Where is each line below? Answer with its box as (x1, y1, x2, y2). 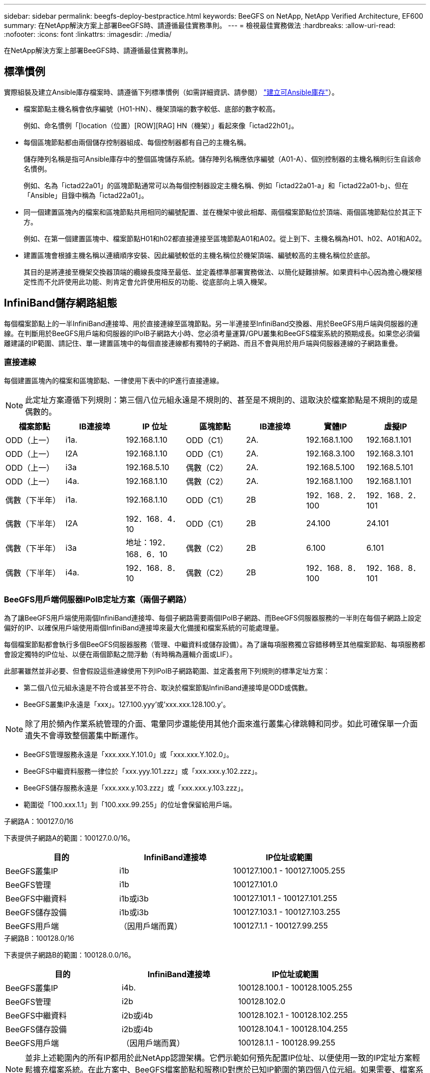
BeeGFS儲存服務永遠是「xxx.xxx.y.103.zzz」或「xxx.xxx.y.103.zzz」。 (24, 784, 248, 792)
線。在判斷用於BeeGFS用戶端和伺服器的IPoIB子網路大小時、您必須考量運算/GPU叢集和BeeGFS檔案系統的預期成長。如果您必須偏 (4, 329, 420, 338)
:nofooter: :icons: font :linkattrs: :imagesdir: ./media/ (4, 30, 172, 38)
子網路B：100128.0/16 (4, 934, 75, 943)
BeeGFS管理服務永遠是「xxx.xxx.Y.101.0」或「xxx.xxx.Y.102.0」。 (24, 750, 234, 759)
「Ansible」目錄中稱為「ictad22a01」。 (24, 191, 148, 199)
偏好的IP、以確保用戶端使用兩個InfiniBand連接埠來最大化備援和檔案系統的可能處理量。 (4, 623, 283, 632)
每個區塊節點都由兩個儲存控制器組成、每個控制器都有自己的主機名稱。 (24, 138, 250, 146)
